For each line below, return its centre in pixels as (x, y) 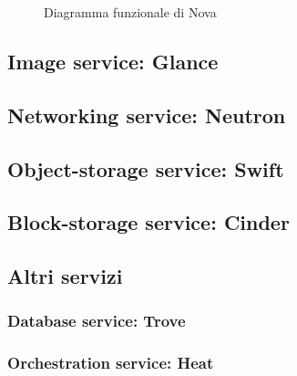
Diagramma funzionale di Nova (130, 12)
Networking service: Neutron (147, 115)
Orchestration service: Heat (111, 363)
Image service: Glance (113, 61)
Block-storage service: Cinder (148, 222)
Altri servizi (65, 276)
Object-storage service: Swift (146, 168)
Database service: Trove (97, 321)
